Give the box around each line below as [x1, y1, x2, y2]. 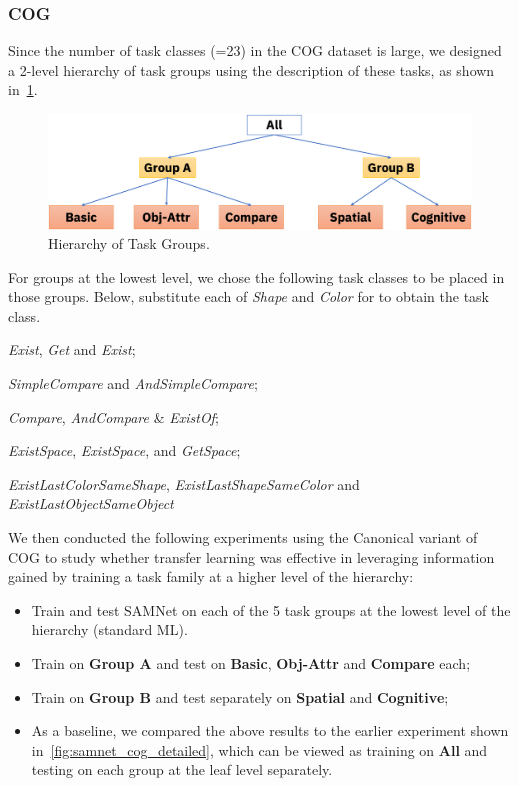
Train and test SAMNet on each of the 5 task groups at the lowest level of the [31, 599, 511, 620]
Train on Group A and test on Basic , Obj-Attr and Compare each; [31, 653, 471, 674]
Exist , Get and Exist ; [8, 339, 136, 360]
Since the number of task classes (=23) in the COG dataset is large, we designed [8, 40, 502, 61]
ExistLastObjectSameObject [8, 493, 174, 514]
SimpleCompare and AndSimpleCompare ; [8, 373, 258, 394]
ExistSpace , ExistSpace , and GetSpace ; [8, 440, 241, 461]
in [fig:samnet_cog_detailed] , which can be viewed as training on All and [31, 739, 488, 760]
